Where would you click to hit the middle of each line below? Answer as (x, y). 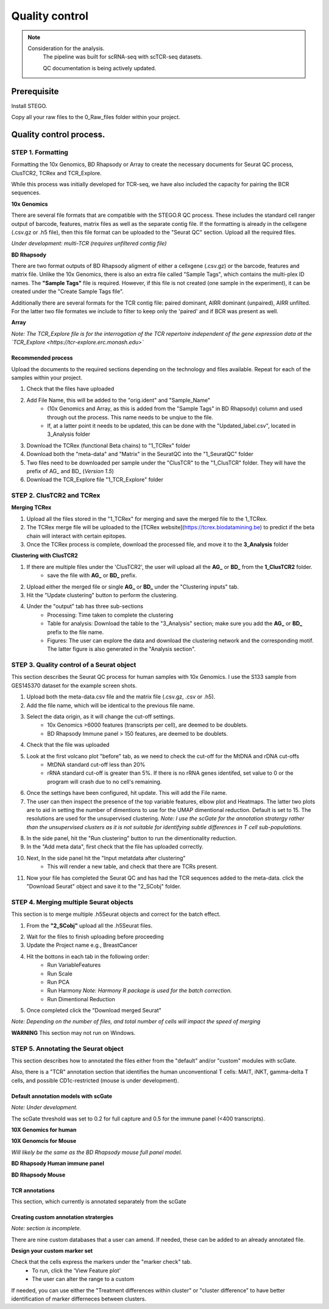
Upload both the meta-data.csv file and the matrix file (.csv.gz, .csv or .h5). (121, 697)
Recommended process (42, 358)
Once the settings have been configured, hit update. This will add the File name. (127, 793)
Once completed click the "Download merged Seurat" (94, 1010)
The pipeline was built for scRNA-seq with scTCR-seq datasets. (122, 57)
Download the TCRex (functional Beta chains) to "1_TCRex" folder (108, 445)
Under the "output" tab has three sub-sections (85, 606)
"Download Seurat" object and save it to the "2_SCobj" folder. (104, 887)
